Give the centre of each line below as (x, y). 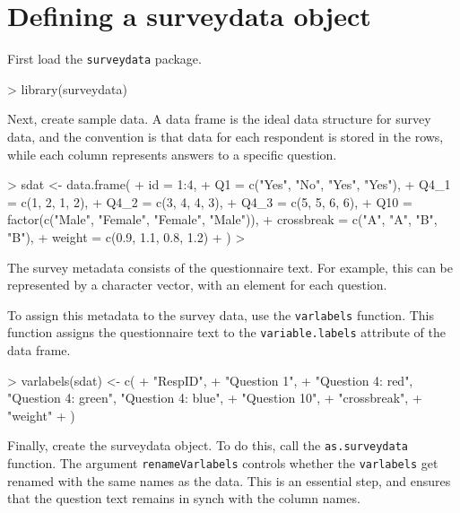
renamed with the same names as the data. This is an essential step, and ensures (229, 480)
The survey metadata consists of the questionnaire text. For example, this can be (230, 267)
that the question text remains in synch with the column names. (184, 498)
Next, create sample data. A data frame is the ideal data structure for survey (219, 119)
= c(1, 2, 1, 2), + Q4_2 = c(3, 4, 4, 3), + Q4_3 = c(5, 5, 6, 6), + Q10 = (210, 201)
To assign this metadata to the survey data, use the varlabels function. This (221, 314)
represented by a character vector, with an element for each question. (197, 285)
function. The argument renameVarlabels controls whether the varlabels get (223, 463)
